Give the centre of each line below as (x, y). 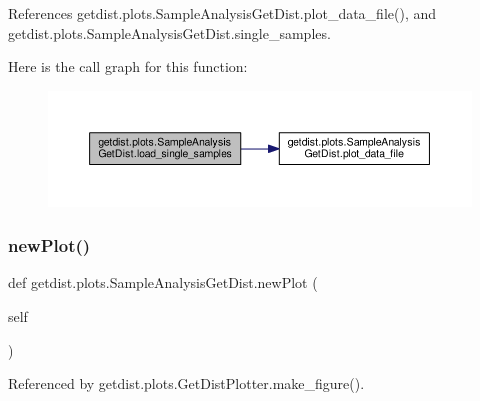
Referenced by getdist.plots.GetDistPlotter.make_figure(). (186, 383)
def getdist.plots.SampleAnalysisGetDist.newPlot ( (163, 282)
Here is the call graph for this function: (128, 66)
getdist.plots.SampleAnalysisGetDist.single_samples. (169, 32)
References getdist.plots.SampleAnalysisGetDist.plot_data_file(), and (222, 13)
